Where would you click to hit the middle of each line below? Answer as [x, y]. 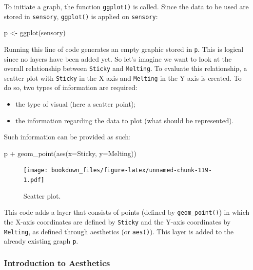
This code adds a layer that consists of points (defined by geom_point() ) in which [127, 212]
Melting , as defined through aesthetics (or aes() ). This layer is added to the [119, 231]
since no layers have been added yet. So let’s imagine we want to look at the [118, 58]
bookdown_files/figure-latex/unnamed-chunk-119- [132, 170]
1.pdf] [34, 180]
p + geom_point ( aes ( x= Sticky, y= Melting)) [70, 153]
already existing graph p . [41, 241]
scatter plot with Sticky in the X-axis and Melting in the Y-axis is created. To [123, 78]
